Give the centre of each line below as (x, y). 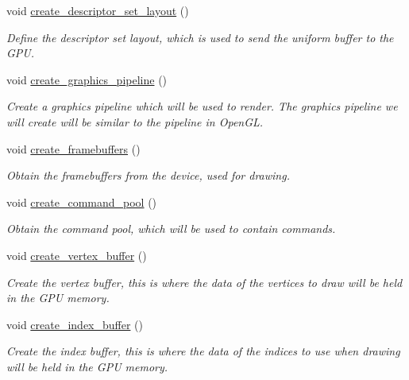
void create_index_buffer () (75, 324)
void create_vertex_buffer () (77, 255)
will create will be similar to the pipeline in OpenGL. (135, 121)
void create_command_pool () (82, 202)
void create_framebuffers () (73, 148)
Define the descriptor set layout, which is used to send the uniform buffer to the (200, 37)
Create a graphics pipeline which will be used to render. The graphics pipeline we (202, 106)
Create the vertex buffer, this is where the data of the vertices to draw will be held (204, 282)
